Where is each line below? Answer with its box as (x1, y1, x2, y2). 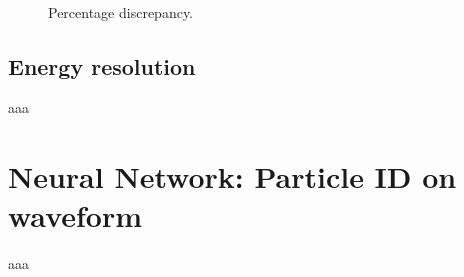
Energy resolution (8, 50, 196, 81)
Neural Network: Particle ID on (8, 156, 457, 197)
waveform (8, 195, 143, 236)
